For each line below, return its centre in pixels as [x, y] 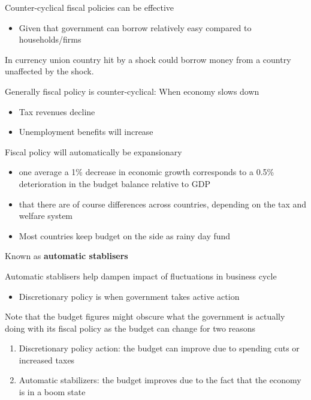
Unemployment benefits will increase [86, 132]
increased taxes [47, 360]
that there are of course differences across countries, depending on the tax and [163, 204]
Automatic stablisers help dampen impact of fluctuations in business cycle [141, 276]
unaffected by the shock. [49, 71]
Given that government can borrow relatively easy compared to [135, 27]
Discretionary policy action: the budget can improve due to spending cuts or [159, 348]
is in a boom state [52, 392]
